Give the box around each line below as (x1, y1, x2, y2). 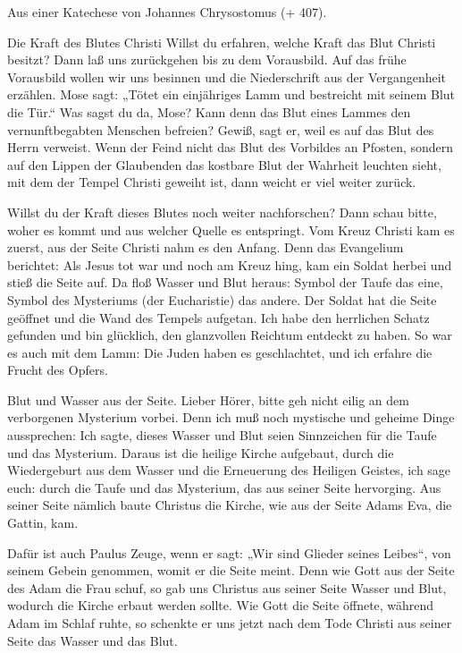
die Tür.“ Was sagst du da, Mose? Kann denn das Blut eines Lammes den (7, 102, 411, 121)
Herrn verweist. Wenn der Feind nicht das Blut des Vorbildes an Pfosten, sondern (7, 138, 454, 157)
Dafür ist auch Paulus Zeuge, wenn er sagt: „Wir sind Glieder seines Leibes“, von (7, 543, 451, 562)
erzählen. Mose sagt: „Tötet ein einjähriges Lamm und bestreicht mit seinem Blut (7, 85, 456, 104)
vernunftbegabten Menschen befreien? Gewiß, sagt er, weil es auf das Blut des (7, 120, 434, 139)
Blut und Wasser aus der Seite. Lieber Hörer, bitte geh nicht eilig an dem (7, 390, 409, 409)
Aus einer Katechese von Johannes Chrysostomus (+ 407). (7, 3, 327, 21)
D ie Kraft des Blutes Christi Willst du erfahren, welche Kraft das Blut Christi (7, 32, 436, 51)
